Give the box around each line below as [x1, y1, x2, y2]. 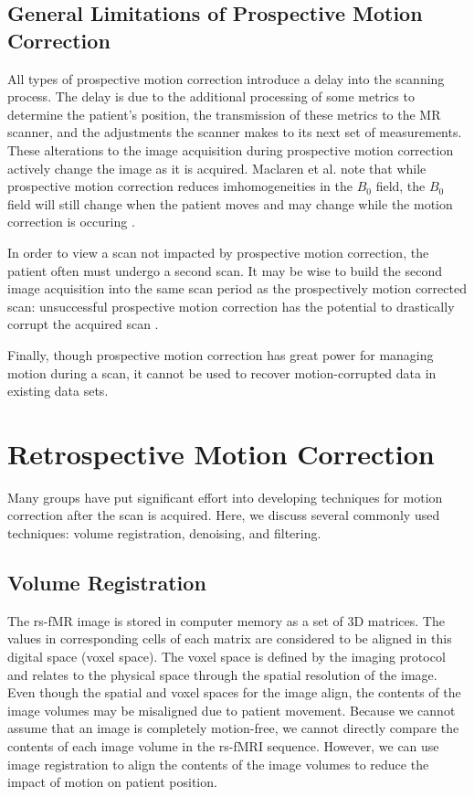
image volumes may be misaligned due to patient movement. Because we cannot [7, 700, 456, 719]
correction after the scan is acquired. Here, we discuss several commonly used [7, 505, 440, 525]
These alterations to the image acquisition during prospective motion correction [7, 140, 454, 159]
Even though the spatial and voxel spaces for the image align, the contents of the [7, 683, 461, 702]
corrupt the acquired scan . [7, 314, 159, 334]
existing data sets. [7, 381, 109, 400]
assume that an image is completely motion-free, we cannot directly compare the [7, 718, 459, 738]
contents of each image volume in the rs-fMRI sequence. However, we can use [7, 736, 439, 755]
